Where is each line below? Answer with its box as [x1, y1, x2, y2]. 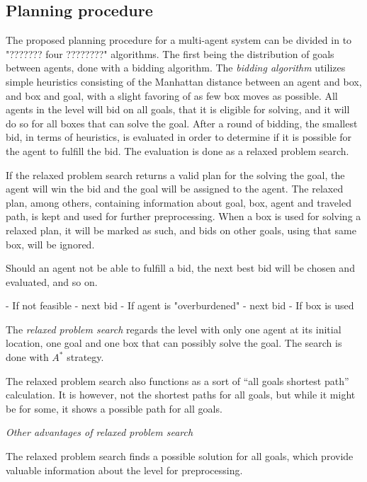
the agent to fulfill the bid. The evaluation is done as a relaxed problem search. [6, 143, 349, 158]
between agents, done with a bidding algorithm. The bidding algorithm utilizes [6, 60, 346, 75]
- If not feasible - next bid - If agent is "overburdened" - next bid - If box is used [6, 298, 354, 313]
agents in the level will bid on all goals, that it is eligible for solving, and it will [6, 102, 350, 117]
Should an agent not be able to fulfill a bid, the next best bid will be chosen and [6, 260, 355, 275]
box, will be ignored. [6, 236, 95, 251]
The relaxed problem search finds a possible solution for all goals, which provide [6, 449, 354, 464]
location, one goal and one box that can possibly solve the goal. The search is [6, 335, 342, 350]
